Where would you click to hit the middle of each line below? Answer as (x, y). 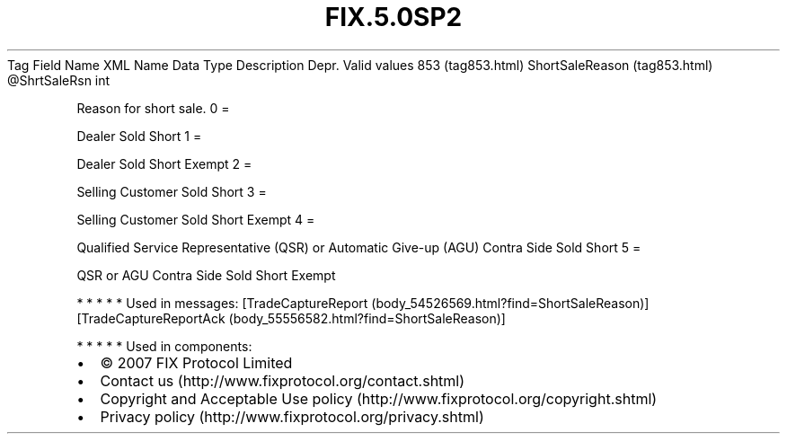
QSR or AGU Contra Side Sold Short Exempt (206, 275)
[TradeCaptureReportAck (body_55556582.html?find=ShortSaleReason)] (291, 318)
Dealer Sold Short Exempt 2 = (164, 163)
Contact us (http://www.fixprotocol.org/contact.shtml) (283, 380)
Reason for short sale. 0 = (153, 108)
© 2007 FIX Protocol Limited (196, 362)
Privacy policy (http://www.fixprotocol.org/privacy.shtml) (292, 416)
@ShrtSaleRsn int (59, 80)
